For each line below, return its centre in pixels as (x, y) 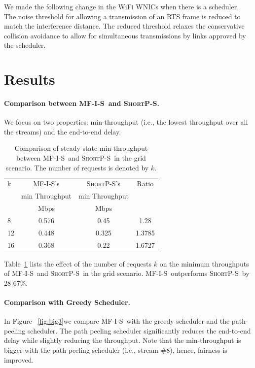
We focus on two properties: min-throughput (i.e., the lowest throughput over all (126, 122)
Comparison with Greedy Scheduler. (67, 302)
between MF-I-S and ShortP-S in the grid (81, 157)
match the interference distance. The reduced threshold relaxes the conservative (124, 26)
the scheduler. (25, 45)
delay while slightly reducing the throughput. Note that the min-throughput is (123, 340)
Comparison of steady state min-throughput (81, 148)
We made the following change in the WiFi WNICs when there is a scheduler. (122, 6)
